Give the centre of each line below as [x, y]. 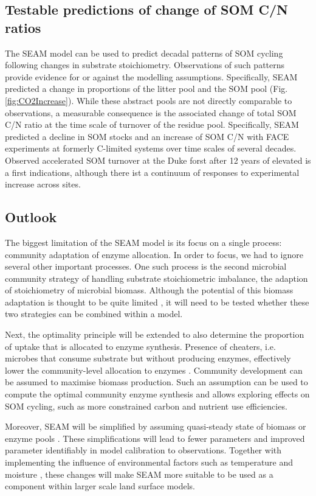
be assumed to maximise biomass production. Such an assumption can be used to [156, 382]
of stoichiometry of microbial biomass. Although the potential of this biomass [149, 290]
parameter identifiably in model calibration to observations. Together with [143, 450]
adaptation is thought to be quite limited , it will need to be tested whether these [157, 302]
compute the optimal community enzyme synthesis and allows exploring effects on [157, 394]
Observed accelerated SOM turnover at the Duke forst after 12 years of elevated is [158, 160]
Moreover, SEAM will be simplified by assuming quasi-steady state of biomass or [156, 426]
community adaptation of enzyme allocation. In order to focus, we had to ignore [154, 254]
